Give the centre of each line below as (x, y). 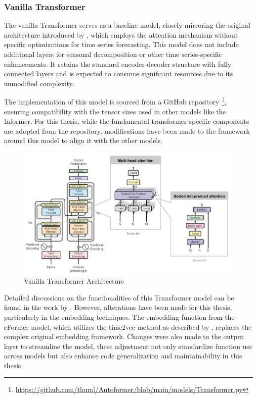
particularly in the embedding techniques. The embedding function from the (119, 317)
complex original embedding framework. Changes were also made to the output (124, 336)
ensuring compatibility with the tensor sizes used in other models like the (115, 111)
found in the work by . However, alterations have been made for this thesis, (118, 307)
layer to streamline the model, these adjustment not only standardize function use (128, 346)
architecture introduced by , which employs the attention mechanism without (121, 34)
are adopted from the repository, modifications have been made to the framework (127, 130)
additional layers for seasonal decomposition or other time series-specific (113, 54)
